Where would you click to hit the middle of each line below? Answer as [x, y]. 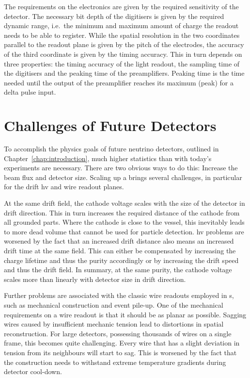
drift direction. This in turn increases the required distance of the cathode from [122, 212]
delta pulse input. [30, 92]
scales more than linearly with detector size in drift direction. [95, 279]
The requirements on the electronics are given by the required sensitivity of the [121, 6]
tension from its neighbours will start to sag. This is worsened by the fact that [120, 352]
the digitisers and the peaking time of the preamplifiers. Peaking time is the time [124, 73]
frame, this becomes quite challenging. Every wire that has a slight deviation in [122, 343]
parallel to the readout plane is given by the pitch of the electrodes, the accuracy [124, 44]
